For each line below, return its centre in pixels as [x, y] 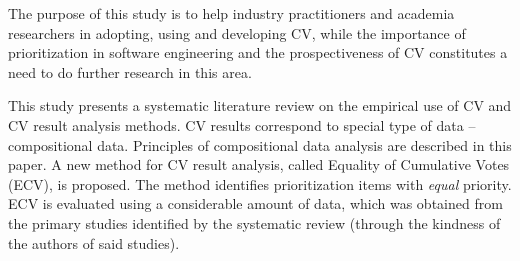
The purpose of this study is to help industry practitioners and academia [231, 13]
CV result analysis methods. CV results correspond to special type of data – [242, 124]
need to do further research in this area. [130, 71]
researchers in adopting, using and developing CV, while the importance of [237, 32]
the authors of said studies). [94, 242]
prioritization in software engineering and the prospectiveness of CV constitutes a [258, 52]
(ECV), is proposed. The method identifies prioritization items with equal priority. [260, 183]
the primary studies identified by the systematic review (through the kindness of [254, 222]
